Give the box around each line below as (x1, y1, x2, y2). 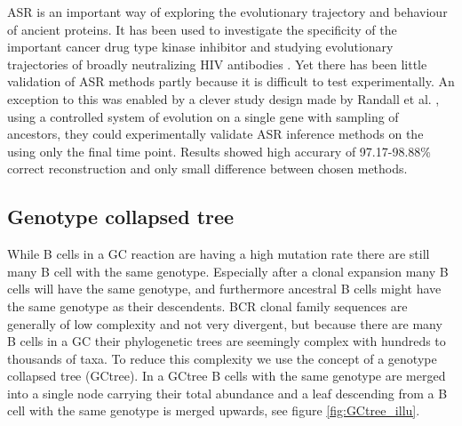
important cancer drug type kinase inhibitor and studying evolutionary (7, 37, 394, 56)
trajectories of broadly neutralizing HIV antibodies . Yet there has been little (7, 54, 427, 73)
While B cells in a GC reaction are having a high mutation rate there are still (7, 245, 430, 263)
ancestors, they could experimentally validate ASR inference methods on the (7, 125, 424, 143)
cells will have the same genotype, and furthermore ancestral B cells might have (7, 279, 442, 298)
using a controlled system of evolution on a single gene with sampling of (7, 107, 399, 125)
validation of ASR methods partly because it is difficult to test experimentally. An (7, 72, 455, 91)
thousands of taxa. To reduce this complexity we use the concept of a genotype (7, 349, 437, 367)
